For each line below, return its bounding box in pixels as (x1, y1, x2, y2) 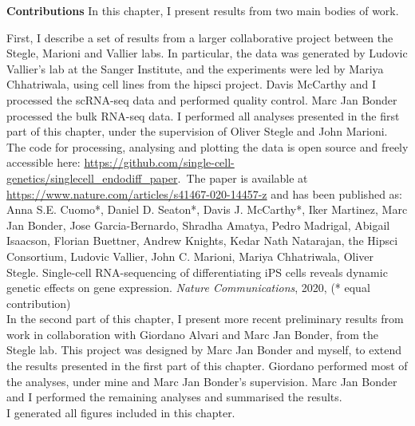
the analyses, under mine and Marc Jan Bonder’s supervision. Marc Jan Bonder (6, 373, 397, 389)
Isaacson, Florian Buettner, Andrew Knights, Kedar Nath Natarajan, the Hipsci (6, 232, 398, 249)
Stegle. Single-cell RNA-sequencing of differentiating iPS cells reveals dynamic (6, 263, 388, 280)
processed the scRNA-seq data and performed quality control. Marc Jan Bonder (6, 91, 397, 108)
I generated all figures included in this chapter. (6, 404, 235, 420)
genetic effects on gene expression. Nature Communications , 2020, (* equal (6, 279, 370, 296)
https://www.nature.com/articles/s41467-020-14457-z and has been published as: (6, 185, 402, 202)
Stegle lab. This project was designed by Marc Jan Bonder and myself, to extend (6, 341, 402, 358)
